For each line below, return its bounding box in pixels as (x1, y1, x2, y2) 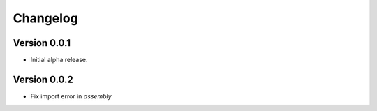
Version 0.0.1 (13, 37, 71, 49)
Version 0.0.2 (13, 73, 73, 85)
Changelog (13, 10, 78, 26)
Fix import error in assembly (30, 91, 112, 101)
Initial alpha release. (30, 56, 88, 64)
